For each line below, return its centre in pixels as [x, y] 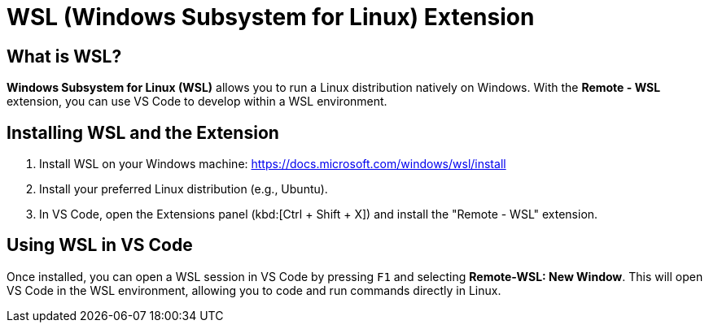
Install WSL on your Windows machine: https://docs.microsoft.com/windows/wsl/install [273, 164]
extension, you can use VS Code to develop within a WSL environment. [197, 102]
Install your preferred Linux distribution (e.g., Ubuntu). [184, 189]
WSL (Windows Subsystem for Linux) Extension [271, 17]
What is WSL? [64, 56]
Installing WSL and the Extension [143, 132]
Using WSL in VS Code [100, 245]
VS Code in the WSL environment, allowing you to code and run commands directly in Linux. [254, 290]
